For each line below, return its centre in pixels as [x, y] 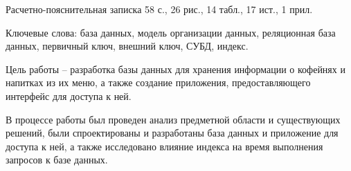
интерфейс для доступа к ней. [69, 95]
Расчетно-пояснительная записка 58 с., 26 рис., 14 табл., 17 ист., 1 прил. [159, 9]
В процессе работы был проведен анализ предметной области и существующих [173, 119]
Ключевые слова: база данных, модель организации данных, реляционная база [171, 32]
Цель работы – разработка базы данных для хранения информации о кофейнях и [175, 69]
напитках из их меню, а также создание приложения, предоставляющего [158, 82]
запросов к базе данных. [57, 160]
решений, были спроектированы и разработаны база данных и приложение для [172, 133]
